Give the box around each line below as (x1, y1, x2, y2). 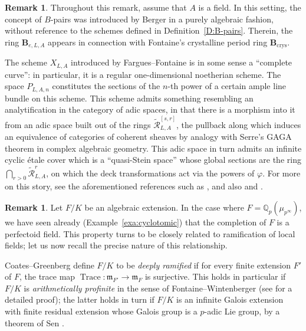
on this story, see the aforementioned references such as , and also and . (5, 180, 263, 192)
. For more (262, 166, 301, 179)
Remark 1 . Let (5, 201, 63, 213)
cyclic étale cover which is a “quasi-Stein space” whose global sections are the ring (5, 153, 301, 166)
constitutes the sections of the (52, 80, 160, 92)
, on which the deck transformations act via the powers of (46, 166, 255, 179)
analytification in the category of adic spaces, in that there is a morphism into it (5, 103, 295, 116)
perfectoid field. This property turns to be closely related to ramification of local (5, 227, 295, 240)
